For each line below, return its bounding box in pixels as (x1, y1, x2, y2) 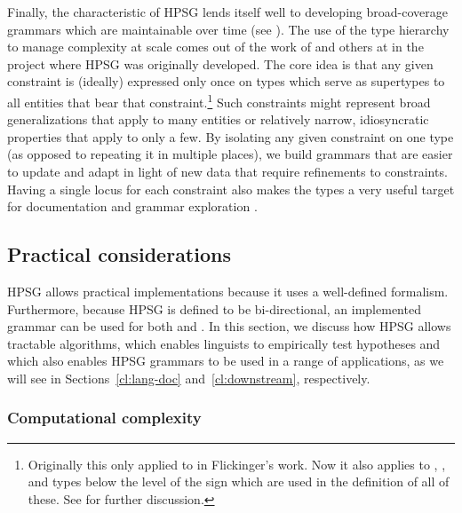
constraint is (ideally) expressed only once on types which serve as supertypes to (7, 72, 445, 91)
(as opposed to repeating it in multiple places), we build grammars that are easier (7, 145, 453, 163)
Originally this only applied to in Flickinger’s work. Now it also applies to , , (28, 454, 446, 473)
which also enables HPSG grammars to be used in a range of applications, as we (7, 351, 444, 370)
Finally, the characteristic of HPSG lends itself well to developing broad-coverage (7, 3, 448, 20)
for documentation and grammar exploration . (7, 197, 258, 216)
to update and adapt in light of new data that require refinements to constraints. (7, 162, 448, 180)
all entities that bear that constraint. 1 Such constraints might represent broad (7, 90, 431, 111)
